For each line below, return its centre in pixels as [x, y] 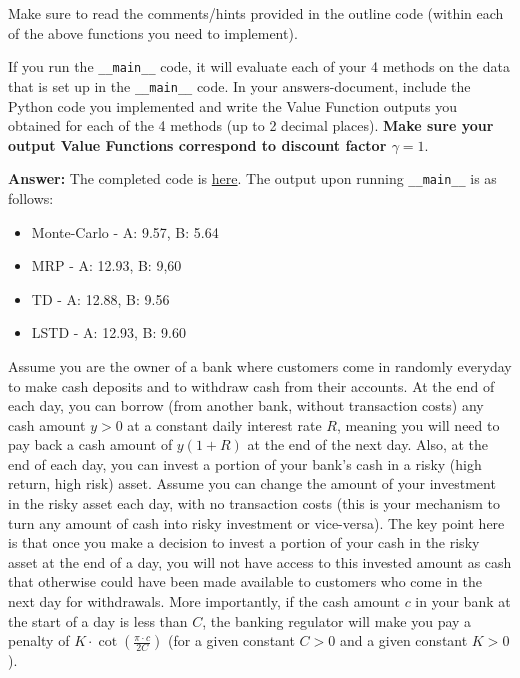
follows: [31, 197]
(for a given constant [231, 640]
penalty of [39, 640]
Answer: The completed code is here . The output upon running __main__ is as [252, 178]
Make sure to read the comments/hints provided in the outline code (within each [256, 13]
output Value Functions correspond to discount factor [197, 144]
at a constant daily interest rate [224, 424]
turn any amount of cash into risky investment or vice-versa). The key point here [256, 522]
